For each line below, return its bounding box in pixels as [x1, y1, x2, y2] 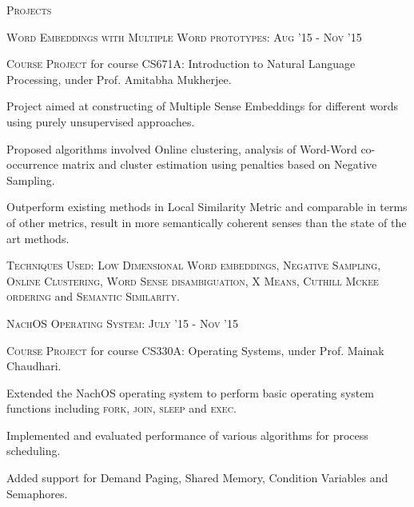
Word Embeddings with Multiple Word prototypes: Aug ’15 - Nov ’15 [6, 28, 362, 45]
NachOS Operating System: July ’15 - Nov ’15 [6, 314, 238, 331]
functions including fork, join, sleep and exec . [6, 400, 237, 417]
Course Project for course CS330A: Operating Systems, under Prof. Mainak [6, 341, 384, 358]
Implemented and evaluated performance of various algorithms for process [6, 426, 368, 443]
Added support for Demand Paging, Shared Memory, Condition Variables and [6, 469, 388, 486]
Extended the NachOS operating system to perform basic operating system [6, 384, 375, 401]
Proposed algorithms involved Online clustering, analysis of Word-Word [6, 140, 357, 157]
